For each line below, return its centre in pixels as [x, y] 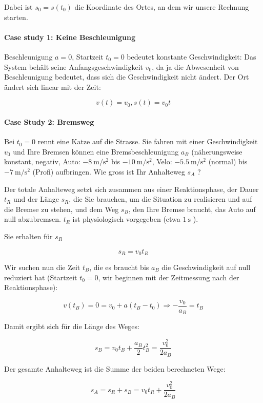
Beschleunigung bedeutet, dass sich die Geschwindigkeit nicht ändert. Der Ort [127, 77]
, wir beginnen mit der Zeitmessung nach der [169, 277]
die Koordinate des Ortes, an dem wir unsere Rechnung [162, 7]
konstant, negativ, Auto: [42, 161]
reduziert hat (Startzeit [41, 277]
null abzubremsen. [33, 219]
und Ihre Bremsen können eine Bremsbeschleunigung [96, 151]
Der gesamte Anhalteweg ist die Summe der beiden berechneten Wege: [115, 368]
